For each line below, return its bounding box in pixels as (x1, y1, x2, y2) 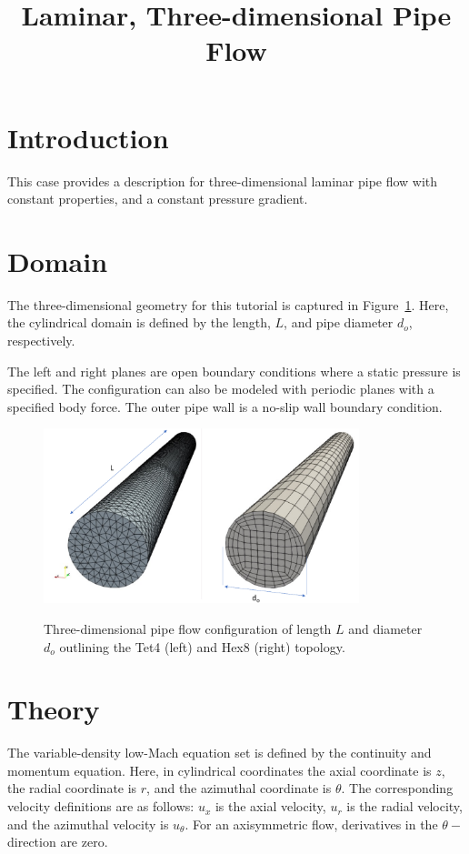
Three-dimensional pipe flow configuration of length (44, 618, 332, 638)
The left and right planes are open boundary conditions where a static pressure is (7, 361, 461, 380)
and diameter (348, 618, 423, 638)
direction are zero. (7, 832, 108, 851)
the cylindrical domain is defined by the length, (7, 313, 271, 332)
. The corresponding (341, 779, 454, 798)
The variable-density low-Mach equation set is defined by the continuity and (7, 743, 432, 762)
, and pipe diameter (284, 313, 394, 332)
